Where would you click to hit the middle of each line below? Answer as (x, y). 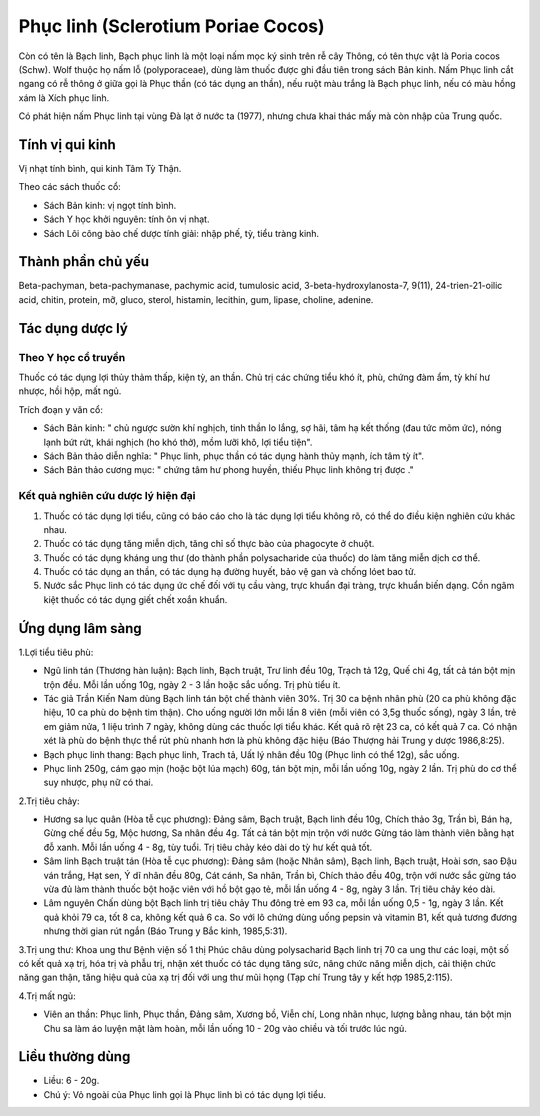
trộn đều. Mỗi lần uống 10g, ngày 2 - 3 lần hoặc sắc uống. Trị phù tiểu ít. (192, 684)
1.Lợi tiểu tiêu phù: (56, 652)
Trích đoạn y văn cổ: (61, 409)
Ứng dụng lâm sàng (80, 628)
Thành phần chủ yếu (84, 261)
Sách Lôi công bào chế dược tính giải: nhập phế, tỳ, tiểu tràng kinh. (181, 233)
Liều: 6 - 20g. (71, 1081)
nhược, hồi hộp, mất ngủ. (70, 391)
